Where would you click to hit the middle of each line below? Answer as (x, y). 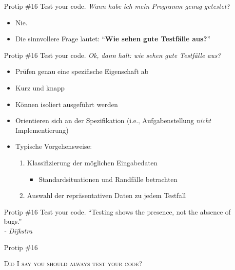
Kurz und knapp (40, 87)
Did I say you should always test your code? (73, 263)
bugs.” (13, 221)
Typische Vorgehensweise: (54, 146)
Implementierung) (42, 130)
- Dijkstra (18, 230)
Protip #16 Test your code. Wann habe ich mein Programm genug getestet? (117, 6)
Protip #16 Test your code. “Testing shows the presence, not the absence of (117, 211)
